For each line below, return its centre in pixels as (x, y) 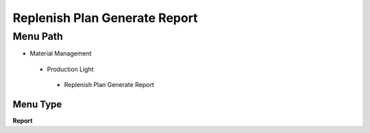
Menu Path (38, 36)
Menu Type (37, 104)
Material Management (61, 53)
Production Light (70, 69)
